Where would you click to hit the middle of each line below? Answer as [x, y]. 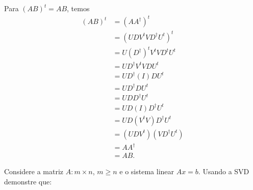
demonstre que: [28, 182]
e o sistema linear [147, 171]
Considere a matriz [34, 171]
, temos [78, 8]
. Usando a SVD [224, 171]
